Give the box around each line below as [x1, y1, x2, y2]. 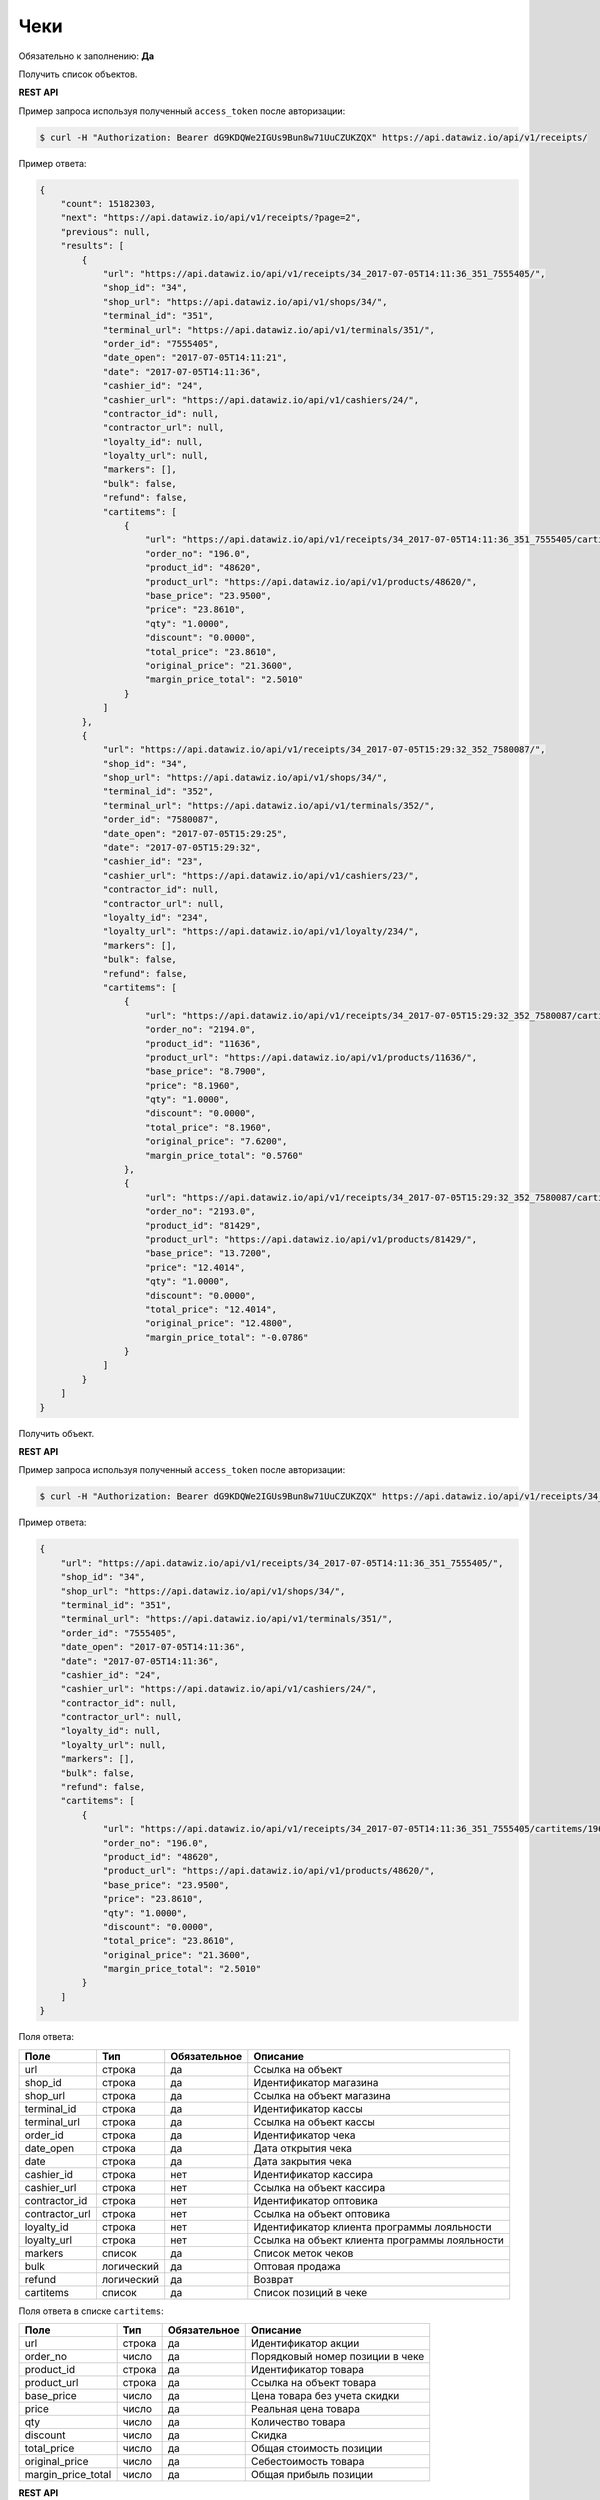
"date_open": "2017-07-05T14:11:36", [60, 1641, 246, 1653]
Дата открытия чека [253, 2141, 353, 2155]
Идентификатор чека [253, 2128, 356, 2142]
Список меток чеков [253, 2246, 354, 2260]
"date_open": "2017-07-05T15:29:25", [102, 828, 288, 839]
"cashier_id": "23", [102, 856, 204, 867]
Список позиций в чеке [253, 2285, 368, 2299]
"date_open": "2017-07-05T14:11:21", [102, 352, 288, 364]
